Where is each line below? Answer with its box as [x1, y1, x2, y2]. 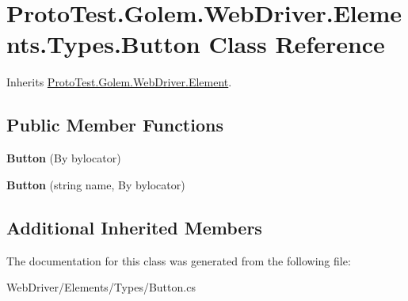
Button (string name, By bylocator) [6, 176, 185, 192]
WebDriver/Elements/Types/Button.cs [6, 279, 196, 295]
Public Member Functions [6, 112, 223, 137]
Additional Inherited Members [6, 215, 262, 239]
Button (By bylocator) [6, 150, 121, 166]
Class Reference [208, 28, 385, 60]
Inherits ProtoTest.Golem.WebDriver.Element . [6, 74, 232, 90]
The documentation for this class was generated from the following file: [6, 252, 351, 269]
